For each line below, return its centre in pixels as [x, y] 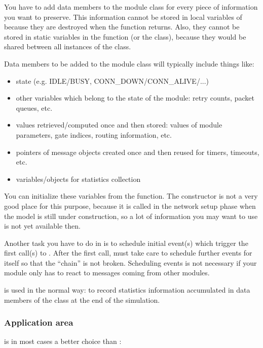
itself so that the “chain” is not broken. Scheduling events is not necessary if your [130, 262]
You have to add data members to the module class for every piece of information [131, 7]
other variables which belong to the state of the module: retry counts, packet [135, 98]
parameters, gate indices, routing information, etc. [94, 134]
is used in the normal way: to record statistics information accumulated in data [127, 290]
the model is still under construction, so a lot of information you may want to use [131, 216]
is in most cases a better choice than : [63, 341]
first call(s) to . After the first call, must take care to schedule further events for [128, 253]
